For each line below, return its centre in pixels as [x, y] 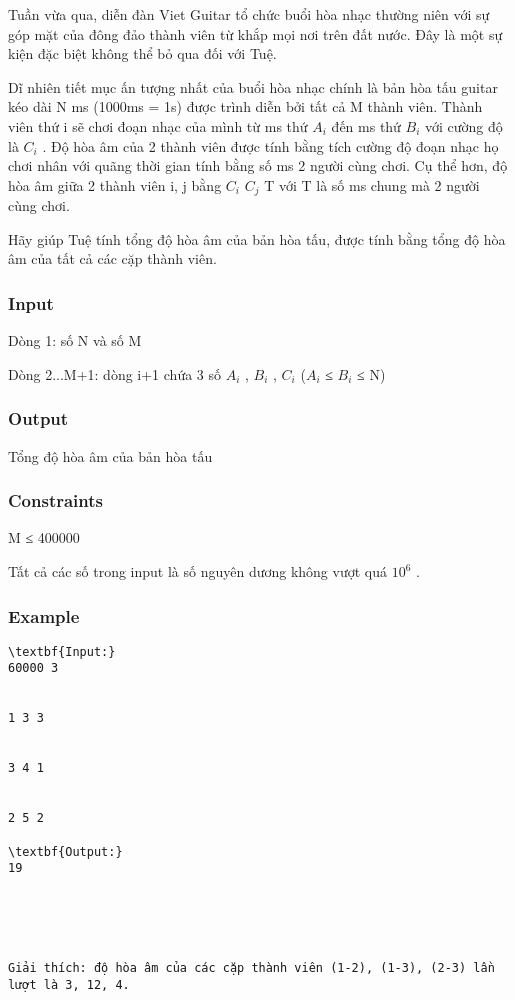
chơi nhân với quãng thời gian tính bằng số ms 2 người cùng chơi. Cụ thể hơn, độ [258, 165]
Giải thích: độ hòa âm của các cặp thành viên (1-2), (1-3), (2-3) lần [251, 968]
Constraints [55, 500]
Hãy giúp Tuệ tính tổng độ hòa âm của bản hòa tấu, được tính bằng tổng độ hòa [257, 238]
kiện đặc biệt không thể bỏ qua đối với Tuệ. [142, 53]
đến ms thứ [366, 125]
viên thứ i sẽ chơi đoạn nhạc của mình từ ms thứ [158, 125]
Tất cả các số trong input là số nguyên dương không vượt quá [197, 571]
